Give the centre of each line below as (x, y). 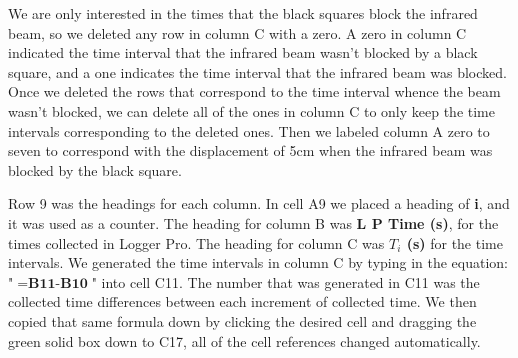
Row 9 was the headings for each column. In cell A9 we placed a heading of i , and (259, 203)
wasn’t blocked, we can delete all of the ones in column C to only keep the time (251, 110)
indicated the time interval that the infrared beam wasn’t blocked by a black (243, 52)
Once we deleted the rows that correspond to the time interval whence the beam (254, 91)
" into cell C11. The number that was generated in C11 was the (285, 281)
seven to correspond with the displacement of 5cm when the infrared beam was (250, 150)
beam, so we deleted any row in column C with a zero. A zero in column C (237, 32)
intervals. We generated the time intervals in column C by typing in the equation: (258, 262)
